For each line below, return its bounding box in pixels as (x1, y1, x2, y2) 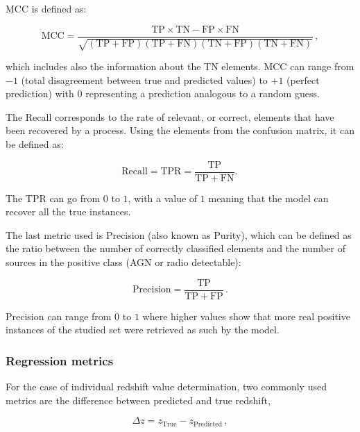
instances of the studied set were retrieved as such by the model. (6, 322, 280, 337)
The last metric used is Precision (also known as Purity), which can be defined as (6, 227, 352, 242)
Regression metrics (6, 351, 114, 369)
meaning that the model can (208, 190, 329, 205)
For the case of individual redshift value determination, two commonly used (6, 379, 327, 394)
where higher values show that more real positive (142, 308, 350, 323)
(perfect (286, 72, 320, 87)
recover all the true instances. (6, 204, 131, 219)
